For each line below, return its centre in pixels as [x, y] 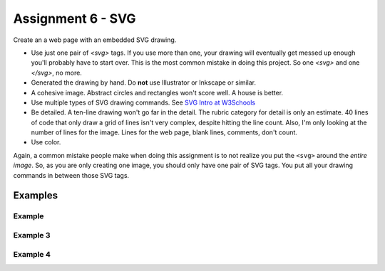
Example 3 [32, 235]
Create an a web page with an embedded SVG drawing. [95, 40]
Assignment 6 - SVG [75, 18]
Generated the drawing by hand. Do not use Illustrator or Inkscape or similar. [144, 83]
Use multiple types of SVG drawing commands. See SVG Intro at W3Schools [143, 102]
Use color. [46, 142]
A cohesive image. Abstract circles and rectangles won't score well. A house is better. [157, 92]
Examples [36, 196]
